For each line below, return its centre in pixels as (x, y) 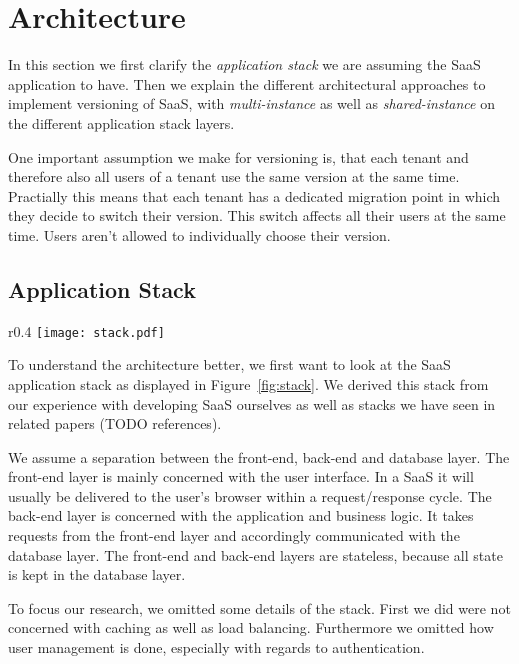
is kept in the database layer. (97, 574)
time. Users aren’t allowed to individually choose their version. (199, 234)
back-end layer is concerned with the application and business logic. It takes (241, 515)
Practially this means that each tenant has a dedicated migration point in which (254, 195)
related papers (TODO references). (115, 423)
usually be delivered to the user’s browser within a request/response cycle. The (250, 495)
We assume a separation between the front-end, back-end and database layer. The (259, 456)
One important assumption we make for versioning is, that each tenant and (238, 156)
